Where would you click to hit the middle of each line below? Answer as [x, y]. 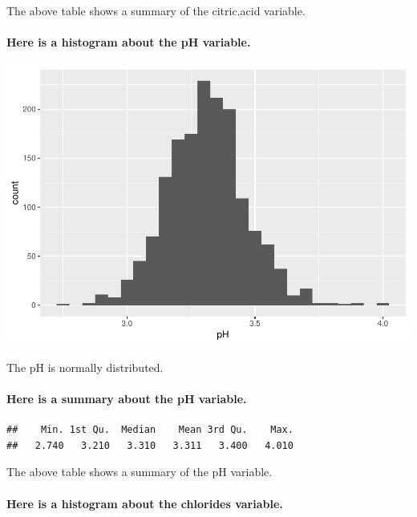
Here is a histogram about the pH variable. [129, 42]
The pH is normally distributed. [85, 367]
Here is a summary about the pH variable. [127, 399]
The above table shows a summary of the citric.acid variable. [156, 10]
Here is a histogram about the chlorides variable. [145, 503]
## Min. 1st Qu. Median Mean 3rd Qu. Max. [150, 430]
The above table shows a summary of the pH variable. [140, 472]
